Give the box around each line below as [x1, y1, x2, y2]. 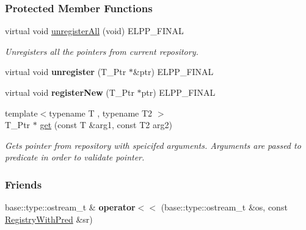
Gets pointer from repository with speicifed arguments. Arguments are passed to [5, 138, 301, 151]
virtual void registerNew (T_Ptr [5, 86, 134, 98]
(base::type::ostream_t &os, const [161, 201, 288, 214]
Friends [5, 176, 42, 192]
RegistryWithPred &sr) [5, 212, 93, 225]
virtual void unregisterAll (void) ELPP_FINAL [5, 24, 184, 37]
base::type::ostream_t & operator [5, 201, 136, 214]
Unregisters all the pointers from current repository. [5, 45, 199, 57]
